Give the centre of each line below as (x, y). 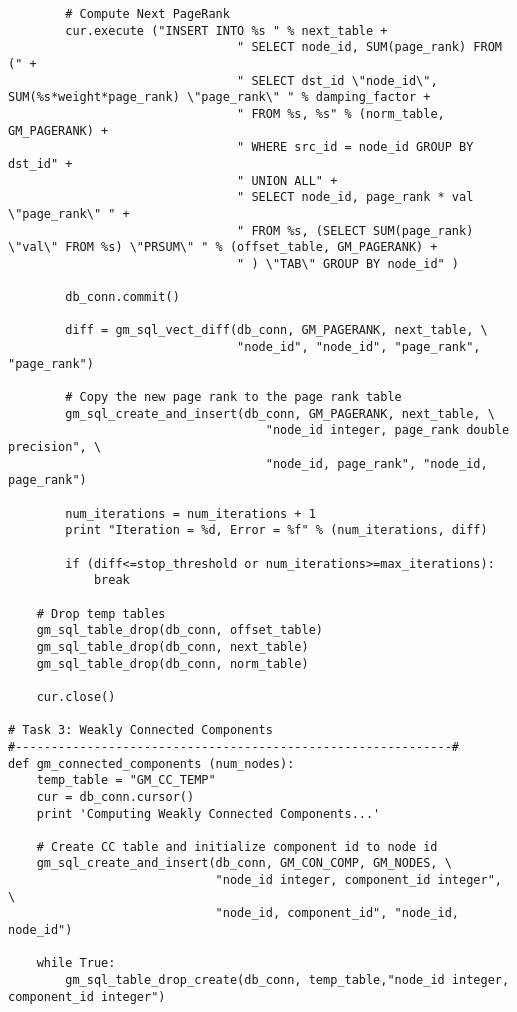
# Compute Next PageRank (147, 14)
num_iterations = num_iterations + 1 (190, 513)
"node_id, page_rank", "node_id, (376, 463)
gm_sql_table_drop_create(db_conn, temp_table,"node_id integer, (287, 980)
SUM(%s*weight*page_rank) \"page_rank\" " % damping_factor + (219, 97)
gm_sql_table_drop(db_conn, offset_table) (179, 630)
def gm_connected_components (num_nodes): (151, 763)
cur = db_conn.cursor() (115, 796)
